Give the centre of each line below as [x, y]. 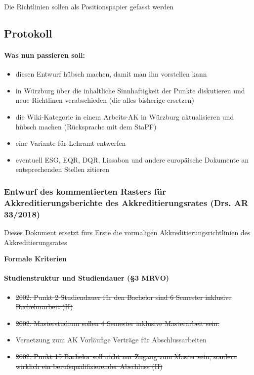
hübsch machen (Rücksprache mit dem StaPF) [86, 126]
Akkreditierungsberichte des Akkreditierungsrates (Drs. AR [126, 202]
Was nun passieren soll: [45, 55]
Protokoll [28, 33]
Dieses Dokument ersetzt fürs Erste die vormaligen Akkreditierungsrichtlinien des [127, 232]
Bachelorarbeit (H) [44, 307]
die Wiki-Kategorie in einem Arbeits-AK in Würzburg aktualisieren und [125, 116]
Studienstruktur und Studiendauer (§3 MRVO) [87, 278]
